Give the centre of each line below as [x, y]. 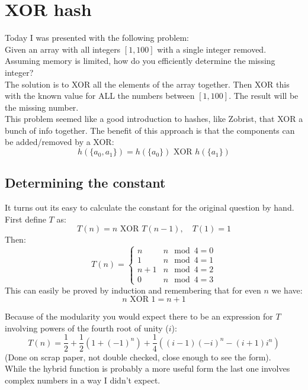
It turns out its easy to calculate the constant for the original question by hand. [150, 207]
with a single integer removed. [212, 49]
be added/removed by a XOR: [60, 142]
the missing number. [42, 107]
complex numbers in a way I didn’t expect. [83, 380]
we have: [287, 290]
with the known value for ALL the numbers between [100, 96]
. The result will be [264, 96]
